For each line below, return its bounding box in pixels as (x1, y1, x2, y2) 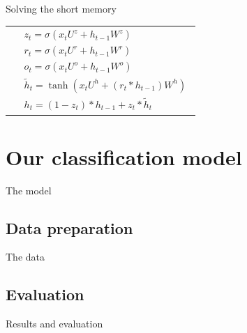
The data (6, 249, 45, 264)
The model (6, 183, 52, 197)
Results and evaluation (6, 316, 103, 331)
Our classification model (6, 142, 242, 171)
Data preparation (6, 217, 133, 238)
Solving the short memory (6, 1, 117, 15)
